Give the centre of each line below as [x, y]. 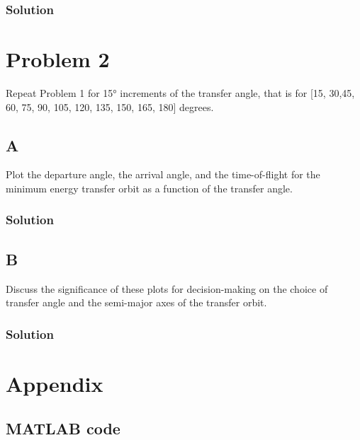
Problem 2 [58, 59]
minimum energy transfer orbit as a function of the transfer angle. [149, 188]
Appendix [55, 383]
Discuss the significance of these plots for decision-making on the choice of [167, 288]
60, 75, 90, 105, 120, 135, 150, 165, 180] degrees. [110, 106]
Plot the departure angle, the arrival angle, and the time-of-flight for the [163, 174]
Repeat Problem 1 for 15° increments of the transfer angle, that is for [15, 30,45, [180, 92]
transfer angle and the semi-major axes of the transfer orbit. [136, 302]
